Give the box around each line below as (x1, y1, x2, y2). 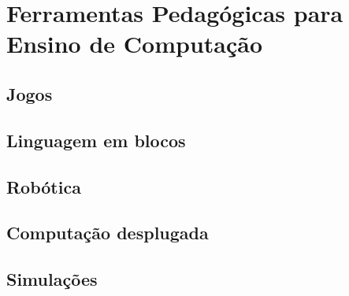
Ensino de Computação (6, 28, 262, 60)
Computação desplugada (6, 220, 209, 245)
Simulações (6, 267, 98, 291)
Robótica (6, 174, 81, 198)
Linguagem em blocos (6, 128, 186, 152)
